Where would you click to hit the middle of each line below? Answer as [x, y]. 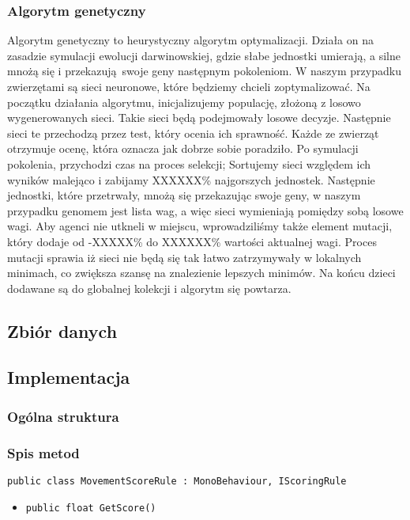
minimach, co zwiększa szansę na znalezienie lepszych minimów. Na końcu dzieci [201, 273]
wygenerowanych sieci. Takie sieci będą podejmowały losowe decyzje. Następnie [199, 118]
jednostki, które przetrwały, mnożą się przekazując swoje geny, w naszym [184, 195]
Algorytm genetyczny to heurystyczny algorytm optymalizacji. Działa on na [190, 40]
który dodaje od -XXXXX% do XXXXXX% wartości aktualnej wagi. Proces [192, 241]
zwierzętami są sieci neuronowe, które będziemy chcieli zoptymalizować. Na [189, 86]
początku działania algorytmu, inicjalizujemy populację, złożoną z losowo [184, 102]
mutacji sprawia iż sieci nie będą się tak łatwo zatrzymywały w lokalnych [184, 257]
